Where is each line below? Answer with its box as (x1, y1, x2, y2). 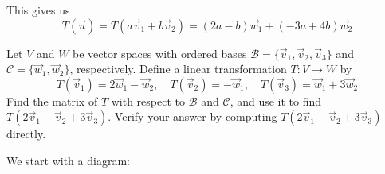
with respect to (111, 92, 185, 109)
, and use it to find (230, 92, 322, 109)
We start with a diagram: (6, 152, 130, 168)
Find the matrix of (6, 92, 98, 109)
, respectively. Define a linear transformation (69, 60, 287, 77)
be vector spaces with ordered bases (73, 44, 247, 61)
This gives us (6, 2, 70, 17)
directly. (6, 126, 46, 142)
